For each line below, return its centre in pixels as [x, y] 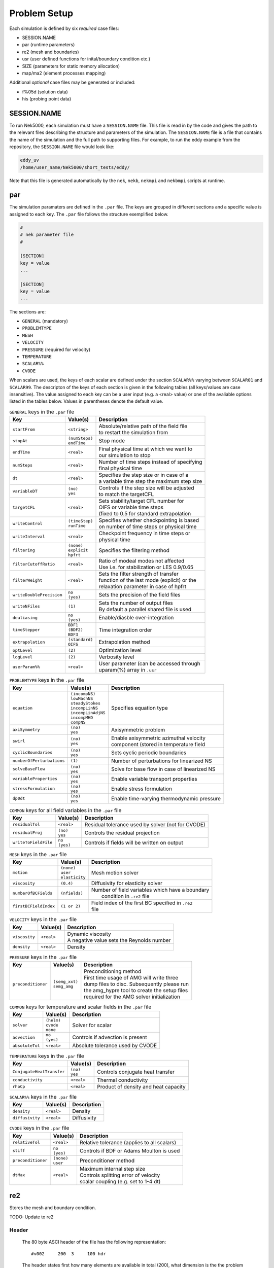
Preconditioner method [107, 1160]
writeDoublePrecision [38, 595]
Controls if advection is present [109, 1037]
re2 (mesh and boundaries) [50, 52]
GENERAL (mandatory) [45, 321]
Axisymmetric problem [138, 729]
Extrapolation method [124, 642]
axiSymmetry [26, 730]
